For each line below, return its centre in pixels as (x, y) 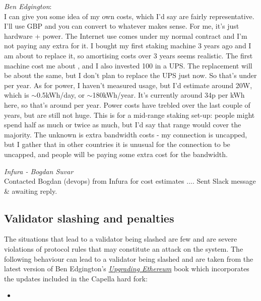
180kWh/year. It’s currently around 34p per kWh (169, 95)
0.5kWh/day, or (60, 95)
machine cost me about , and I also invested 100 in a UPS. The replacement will (128, 65)
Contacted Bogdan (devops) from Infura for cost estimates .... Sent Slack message (130, 181)
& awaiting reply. (31, 191)
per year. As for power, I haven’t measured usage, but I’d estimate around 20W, (128, 85)
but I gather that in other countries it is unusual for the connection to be (117, 144)
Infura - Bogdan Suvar (39, 171)
